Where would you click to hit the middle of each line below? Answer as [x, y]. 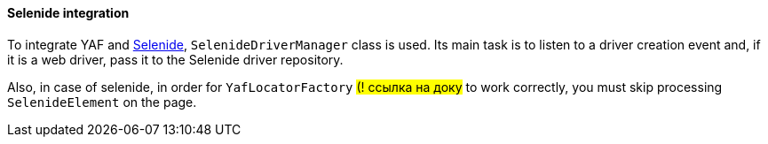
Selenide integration [68, 13]
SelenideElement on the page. [102, 102]
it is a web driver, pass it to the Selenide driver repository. [175, 59]
